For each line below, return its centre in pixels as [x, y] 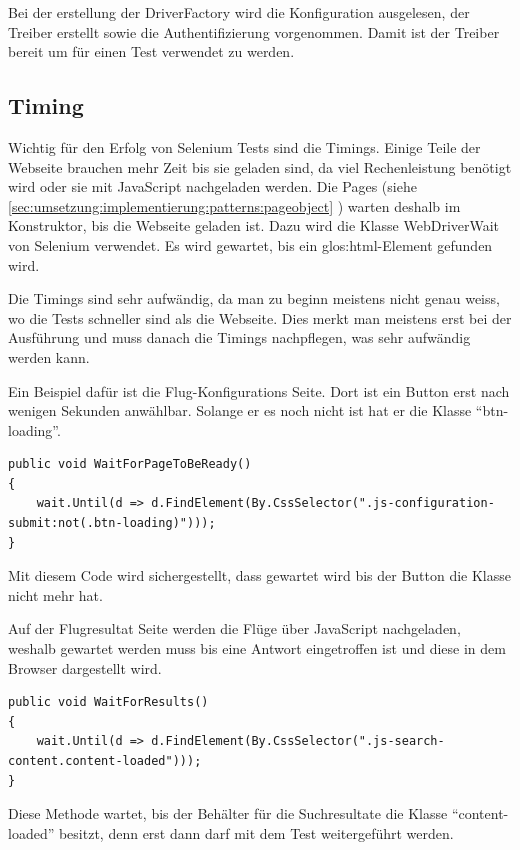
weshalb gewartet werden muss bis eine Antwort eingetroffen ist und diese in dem [257, 648]
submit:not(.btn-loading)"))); [112, 523]
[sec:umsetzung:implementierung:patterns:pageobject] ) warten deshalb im [234, 205]
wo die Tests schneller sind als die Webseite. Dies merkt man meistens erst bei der [260, 317]
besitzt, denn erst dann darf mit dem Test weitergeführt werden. [256, 832]
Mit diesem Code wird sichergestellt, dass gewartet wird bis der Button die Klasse [260, 575]
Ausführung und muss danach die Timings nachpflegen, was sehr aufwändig [239, 337]
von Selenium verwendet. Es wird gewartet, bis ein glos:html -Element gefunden [250, 244]
